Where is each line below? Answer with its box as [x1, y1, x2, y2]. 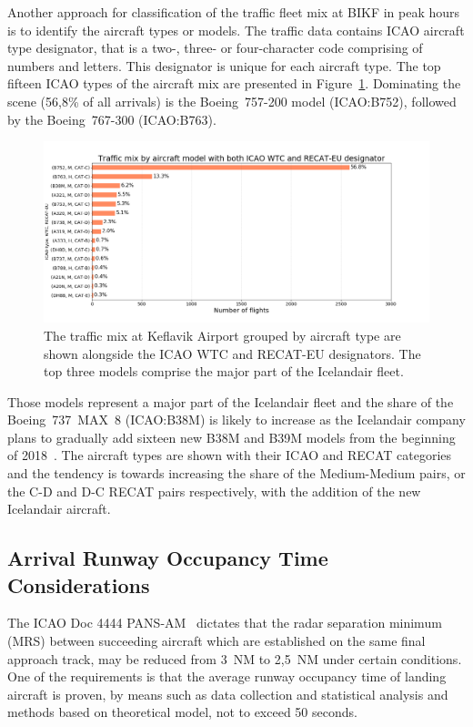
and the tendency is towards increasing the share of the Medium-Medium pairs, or [7, 464, 466, 483]
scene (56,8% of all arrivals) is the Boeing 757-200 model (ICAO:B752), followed [7, 91, 457, 110]
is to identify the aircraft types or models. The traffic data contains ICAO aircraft [7, 20, 465, 39]
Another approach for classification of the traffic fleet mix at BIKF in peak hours [7, 3, 460, 21]
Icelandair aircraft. [7, 499, 111, 518]
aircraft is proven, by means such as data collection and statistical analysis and [7, 684, 448, 703]
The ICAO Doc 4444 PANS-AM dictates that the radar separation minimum [7, 613, 442, 632]
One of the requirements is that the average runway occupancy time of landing [7, 667, 447, 686]
